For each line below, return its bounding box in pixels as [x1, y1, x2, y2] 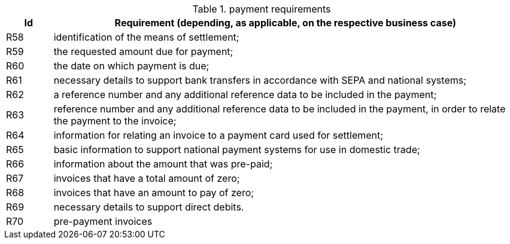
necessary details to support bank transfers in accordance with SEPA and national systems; [53, 74, 467, 86]
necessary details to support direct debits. [53, 201, 244, 213]
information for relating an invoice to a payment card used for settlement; [53, 129, 384, 141]
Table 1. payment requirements [192, 3, 331, 15]
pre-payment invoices [53, 215, 153, 227]
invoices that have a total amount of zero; [53, 172, 240, 184]
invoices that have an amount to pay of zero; [53, 187, 254, 199]
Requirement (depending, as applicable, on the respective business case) [114, 17, 457, 29]
